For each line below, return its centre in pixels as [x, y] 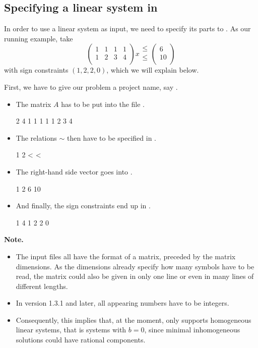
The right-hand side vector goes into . [74, 171]
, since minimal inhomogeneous [192, 330]
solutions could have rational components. [81, 340]
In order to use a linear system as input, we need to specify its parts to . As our [127, 28]
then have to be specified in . [111, 137]
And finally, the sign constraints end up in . [83, 206]
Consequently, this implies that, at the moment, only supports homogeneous [134, 320]
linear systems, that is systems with [71, 330]
